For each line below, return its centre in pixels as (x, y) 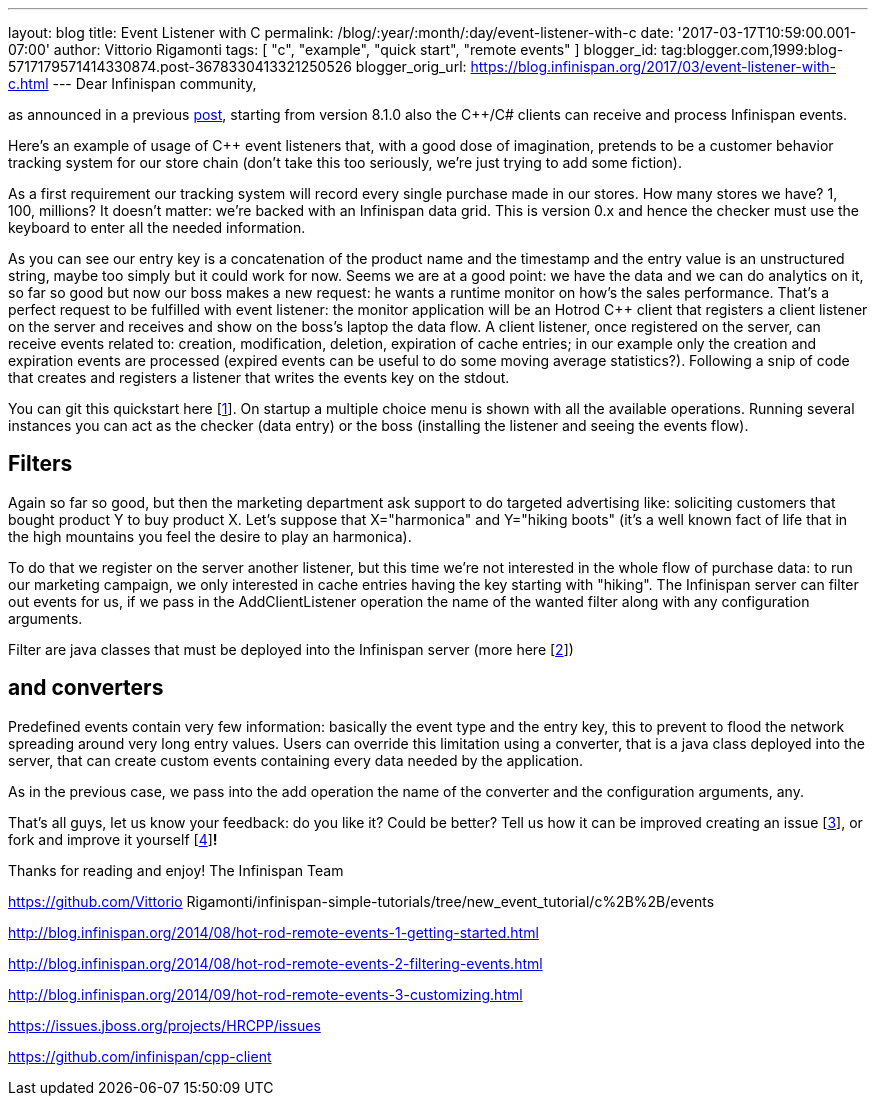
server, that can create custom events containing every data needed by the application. (295, 760)
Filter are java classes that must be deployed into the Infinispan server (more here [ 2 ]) (291, 649)
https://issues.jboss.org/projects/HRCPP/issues (164, 1025)
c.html (28, 83)
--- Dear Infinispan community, (154, 83)
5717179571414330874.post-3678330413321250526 (180, 66)
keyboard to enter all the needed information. (157, 227)
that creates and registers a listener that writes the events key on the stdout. (259, 377)
